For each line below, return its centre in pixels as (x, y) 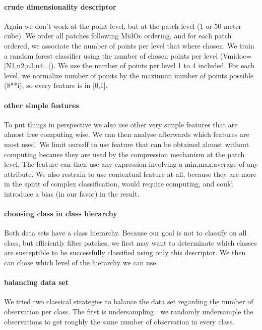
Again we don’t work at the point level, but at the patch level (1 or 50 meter (123, 26)
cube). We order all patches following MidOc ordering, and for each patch (118, 36)
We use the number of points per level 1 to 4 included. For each (156, 65)
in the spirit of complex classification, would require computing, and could (119, 184)
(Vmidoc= (236, 55)
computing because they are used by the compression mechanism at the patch (124, 154)
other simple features (42, 105)
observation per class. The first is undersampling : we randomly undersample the (129, 312)
